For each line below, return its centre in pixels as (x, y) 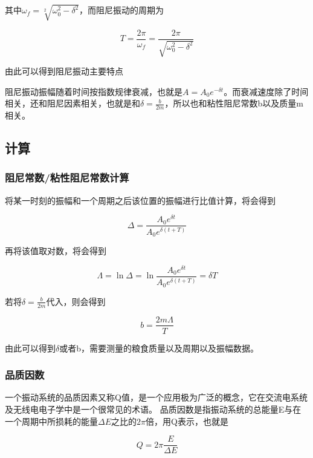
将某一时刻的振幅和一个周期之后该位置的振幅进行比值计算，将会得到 (140, 200)
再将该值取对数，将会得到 (56, 251)
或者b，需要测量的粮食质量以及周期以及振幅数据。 (159, 348)
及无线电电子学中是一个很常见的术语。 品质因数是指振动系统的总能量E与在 (153, 409)
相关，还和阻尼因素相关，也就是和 (73, 103)
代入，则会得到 (76, 301)
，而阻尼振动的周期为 (122, 10)
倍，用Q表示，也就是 (187, 421)
